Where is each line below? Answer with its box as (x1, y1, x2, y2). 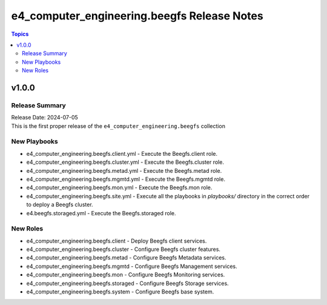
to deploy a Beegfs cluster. (26, 201, 93, 209)
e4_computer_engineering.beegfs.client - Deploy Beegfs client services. (26, 237, 207, 244)
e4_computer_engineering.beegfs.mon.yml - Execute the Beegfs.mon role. (26, 184, 213, 191)
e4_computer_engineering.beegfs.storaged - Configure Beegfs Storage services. (26, 280, 230, 287)
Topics (11, 30, 29, 38)
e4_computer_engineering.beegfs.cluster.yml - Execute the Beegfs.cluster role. (26, 158, 224, 166)
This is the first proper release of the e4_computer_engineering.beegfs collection (11, 122, 225, 130)
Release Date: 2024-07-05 (11, 114, 78, 121)
